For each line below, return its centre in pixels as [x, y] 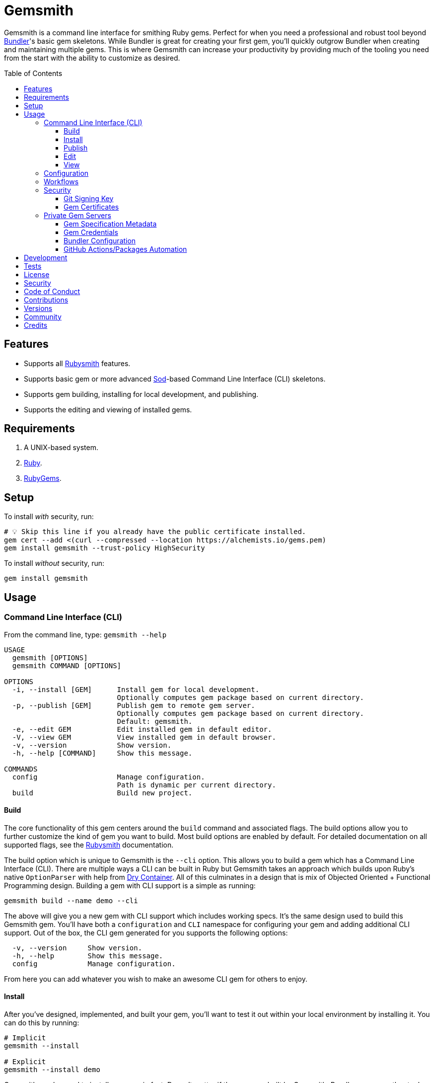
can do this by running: [42, 1022]
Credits [36, 325]
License [37, 274]
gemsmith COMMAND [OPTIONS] [67, 665]
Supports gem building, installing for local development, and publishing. [141, 394]
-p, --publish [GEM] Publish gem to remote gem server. [134, 705]
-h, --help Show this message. [88, 956]
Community [43, 316]
